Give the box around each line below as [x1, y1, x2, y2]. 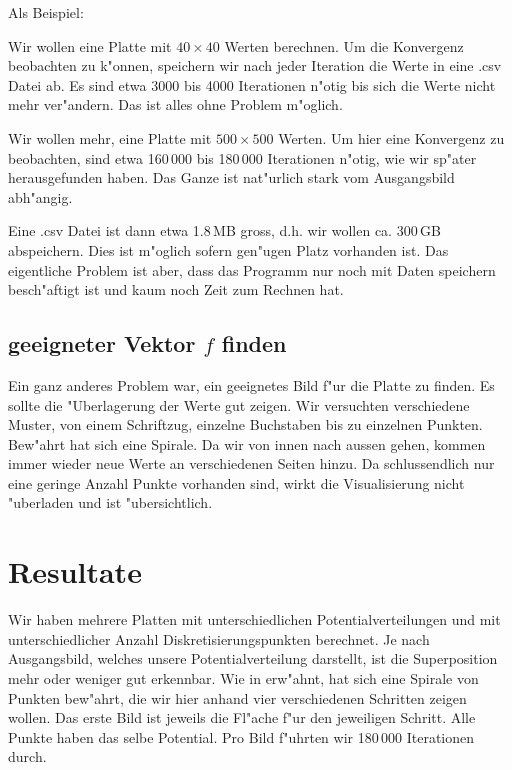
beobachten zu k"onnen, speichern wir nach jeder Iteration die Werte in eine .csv [8, 55, 502, 76]
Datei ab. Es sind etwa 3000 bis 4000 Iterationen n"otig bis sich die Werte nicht [8, 74, 496, 95]
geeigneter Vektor [8, 328, 196, 359]
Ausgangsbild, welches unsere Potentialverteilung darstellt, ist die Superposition [8, 648, 498, 669]
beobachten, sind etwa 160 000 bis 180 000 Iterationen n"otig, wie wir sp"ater [8, 147, 477, 168]
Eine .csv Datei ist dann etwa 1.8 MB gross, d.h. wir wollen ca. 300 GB [8, 220, 441, 241]
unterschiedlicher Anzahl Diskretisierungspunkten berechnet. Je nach [8, 628, 430, 649]
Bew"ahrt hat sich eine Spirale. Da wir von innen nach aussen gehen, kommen [8, 433, 486, 454]
